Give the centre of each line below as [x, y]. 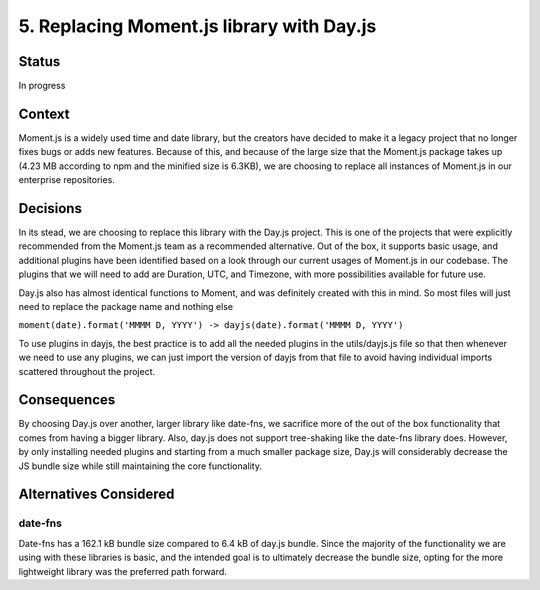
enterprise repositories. [66, 180]
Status [39, 61]
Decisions [50, 208]
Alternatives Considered [96, 494]
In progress [42, 86]
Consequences [67, 400]
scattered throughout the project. [87, 371]
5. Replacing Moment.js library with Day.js [197, 26]
